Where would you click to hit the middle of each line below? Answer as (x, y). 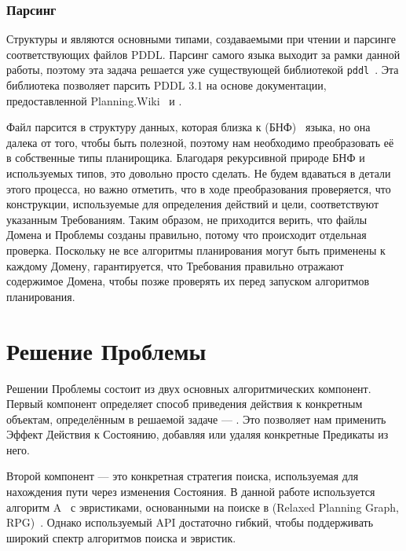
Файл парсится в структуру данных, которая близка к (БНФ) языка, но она (188, 127)
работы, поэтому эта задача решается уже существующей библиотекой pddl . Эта (203, 70)
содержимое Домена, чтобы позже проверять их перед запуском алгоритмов (188, 281)
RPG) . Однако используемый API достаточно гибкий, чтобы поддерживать (190, 522)
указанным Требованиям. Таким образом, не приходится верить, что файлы (187, 219)
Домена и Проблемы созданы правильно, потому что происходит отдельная (187, 235)
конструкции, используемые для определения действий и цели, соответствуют (193, 204)
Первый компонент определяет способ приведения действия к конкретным (185, 404)
